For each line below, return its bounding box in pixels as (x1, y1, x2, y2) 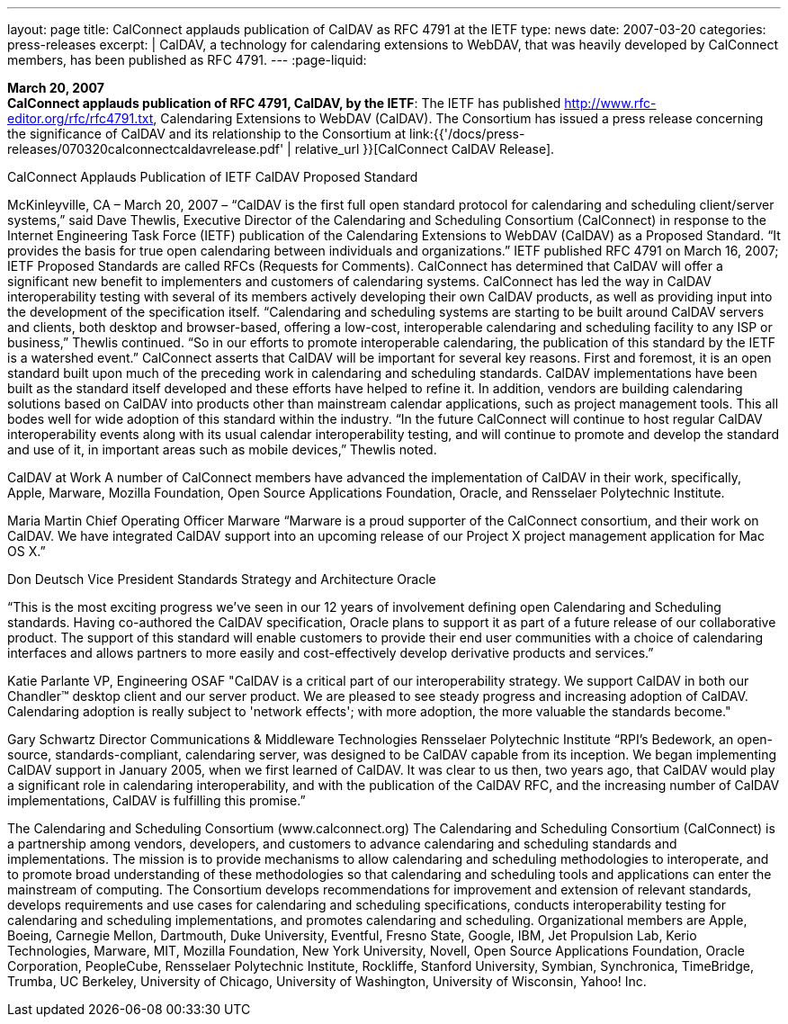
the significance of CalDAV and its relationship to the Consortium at (7, 126, 407, 141)
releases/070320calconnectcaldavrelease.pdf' (7, 141, 284, 157)
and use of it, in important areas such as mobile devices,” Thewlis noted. (7, 442, 437, 457)
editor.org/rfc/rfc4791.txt (7, 111, 154, 126)
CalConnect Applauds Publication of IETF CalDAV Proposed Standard (7, 169, 418, 184)
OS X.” (7, 543, 46, 559)
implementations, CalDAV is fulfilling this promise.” (7, 793, 306, 808)
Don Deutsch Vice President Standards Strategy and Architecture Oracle (7, 571, 436, 587)
